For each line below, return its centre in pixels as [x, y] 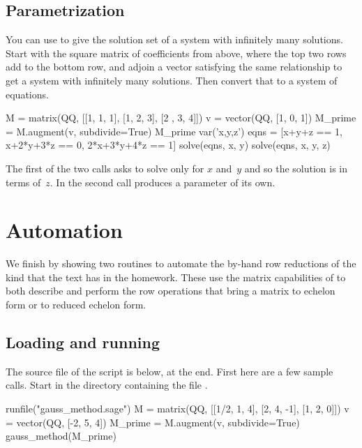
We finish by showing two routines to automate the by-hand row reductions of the [181, 263]
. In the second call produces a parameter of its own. [163, 182]
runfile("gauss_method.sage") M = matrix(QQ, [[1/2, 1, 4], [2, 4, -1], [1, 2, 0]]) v [178, 409]
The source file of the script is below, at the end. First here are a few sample [169, 371]
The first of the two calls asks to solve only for [105, 168]
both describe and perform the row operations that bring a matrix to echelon [171, 291]
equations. [27, 94]
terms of [23, 182]
